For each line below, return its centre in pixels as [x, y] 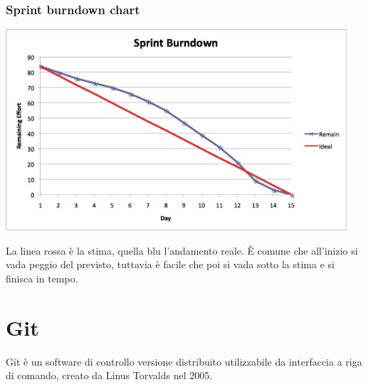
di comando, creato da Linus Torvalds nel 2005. [109, 375]
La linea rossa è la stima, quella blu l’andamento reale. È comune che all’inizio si [182, 250]
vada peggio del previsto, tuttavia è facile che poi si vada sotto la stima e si [170, 264]
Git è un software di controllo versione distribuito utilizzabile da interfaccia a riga [184, 361]
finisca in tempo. [42, 278]
